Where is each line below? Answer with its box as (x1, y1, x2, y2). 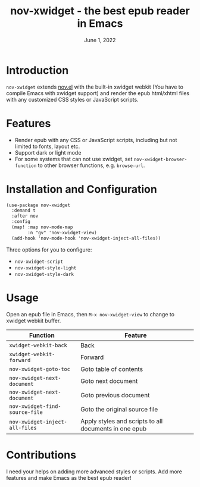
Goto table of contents (80, 365, 143, 373)
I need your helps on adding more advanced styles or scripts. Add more (6, 468, 183, 475)
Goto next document (80, 376, 138, 385)
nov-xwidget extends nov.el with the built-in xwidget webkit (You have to (6, 83, 183, 90)
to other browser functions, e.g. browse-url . (37, 162, 145, 169)
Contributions (6, 448, 76, 461)
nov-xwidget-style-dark (14, 271, 74, 277)
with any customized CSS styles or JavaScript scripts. (6, 96, 139, 103)
